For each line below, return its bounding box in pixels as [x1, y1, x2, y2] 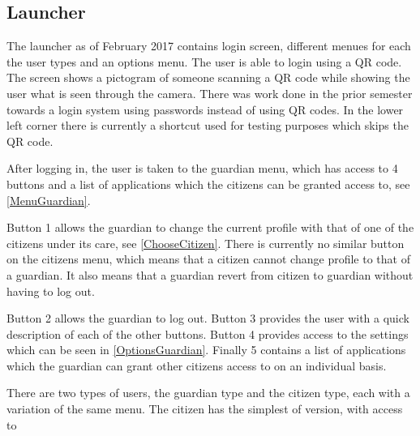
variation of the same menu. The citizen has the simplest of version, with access [6, 400, 403, 417]
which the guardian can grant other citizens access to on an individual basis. [6, 357, 387, 374]
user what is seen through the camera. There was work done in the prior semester [6, 84, 413, 101]
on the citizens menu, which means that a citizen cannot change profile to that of [6, 250, 410, 267]
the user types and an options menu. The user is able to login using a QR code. [6, 53, 402, 70]
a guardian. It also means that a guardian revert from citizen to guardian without [6, 266, 414, 283]
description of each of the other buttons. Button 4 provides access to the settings [6, 325, 409, 342]
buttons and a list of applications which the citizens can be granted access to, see [6, 175, 410, 192]
